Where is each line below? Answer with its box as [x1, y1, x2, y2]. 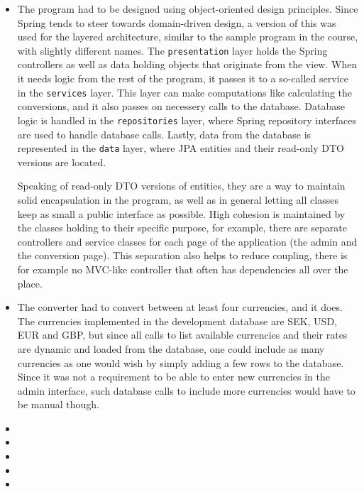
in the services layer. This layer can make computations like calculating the [17, 84, 353, 99]
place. [17, 275, 43, 290]
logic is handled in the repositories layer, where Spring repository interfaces [17, 112, 357, 127]
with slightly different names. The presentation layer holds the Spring [17, 43, 328, 58]
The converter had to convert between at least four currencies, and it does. [17, 300, 343, 315]
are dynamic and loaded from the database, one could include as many [17, 341, 325, 356]
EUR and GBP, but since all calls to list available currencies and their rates [17, 327, 348, 342]
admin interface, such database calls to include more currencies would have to [17, 383, 355, 398]
